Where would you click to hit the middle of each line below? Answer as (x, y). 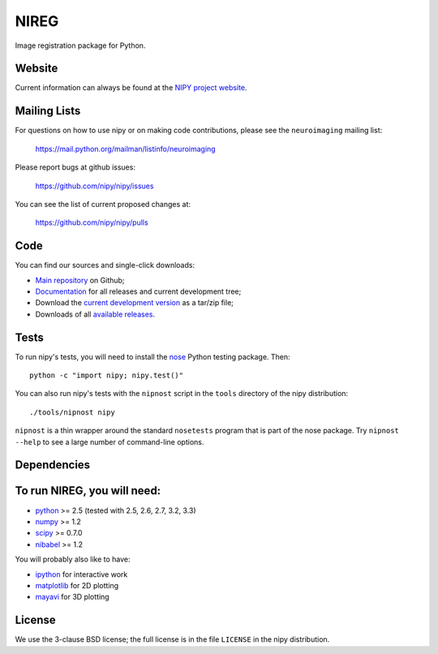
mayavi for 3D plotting (72, 597)
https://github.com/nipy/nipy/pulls (92, 222)
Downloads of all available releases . (95, 314)
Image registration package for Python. (80, 45)
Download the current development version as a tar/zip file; (135, 303)
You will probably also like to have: (73, 559)
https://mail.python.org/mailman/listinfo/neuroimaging (125, 148)
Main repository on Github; (80, 280)
